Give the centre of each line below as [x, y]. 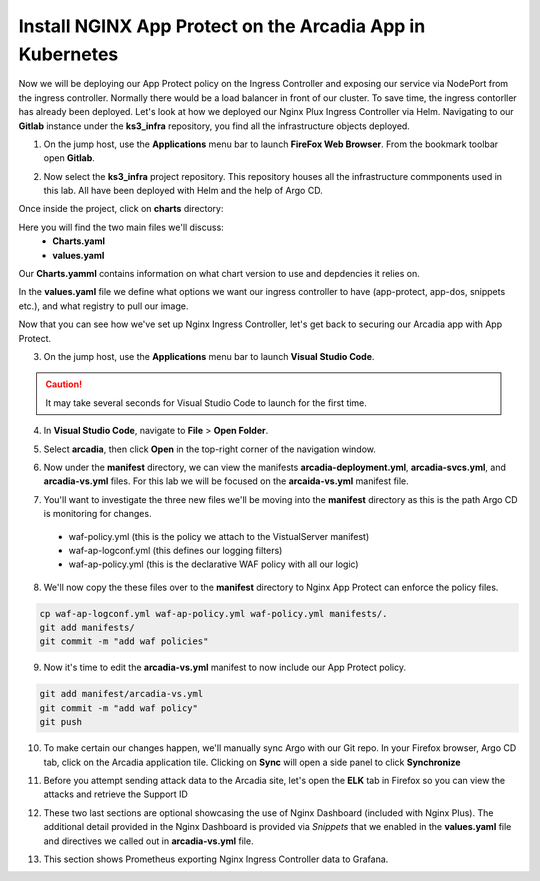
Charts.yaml [78, 241]
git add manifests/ [87, 628]
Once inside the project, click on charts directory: [121, 209]
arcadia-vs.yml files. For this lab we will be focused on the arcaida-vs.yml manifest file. [226, 481]
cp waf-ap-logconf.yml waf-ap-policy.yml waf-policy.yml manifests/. [213, 613]
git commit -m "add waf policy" [119, 708]
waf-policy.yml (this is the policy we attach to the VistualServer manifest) [219, 536]
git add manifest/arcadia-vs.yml [121, 694]
